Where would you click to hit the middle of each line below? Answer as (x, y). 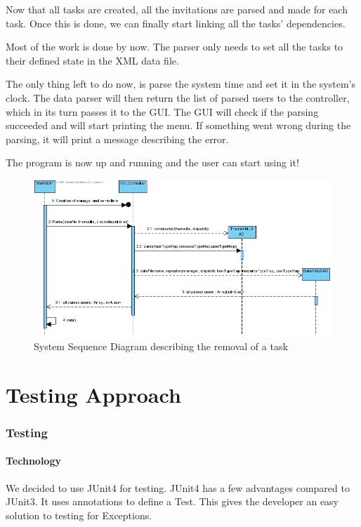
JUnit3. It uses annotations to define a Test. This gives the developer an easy (172, 501)
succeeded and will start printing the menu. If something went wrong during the (178, 125)
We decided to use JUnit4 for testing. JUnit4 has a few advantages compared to (178, 487)
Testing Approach (93, 394)
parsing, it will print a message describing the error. (117, 139)
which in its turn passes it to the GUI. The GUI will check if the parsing (162, 111)
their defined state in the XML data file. (92, 60)
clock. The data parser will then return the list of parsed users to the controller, (178, 97)
